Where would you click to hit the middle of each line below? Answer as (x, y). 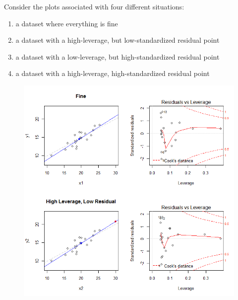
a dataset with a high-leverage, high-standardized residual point (113, 73)
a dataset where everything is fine (67, 23)
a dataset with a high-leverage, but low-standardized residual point (118, 40)
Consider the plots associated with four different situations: (94, 6)
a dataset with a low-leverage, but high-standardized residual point (118, 56)
